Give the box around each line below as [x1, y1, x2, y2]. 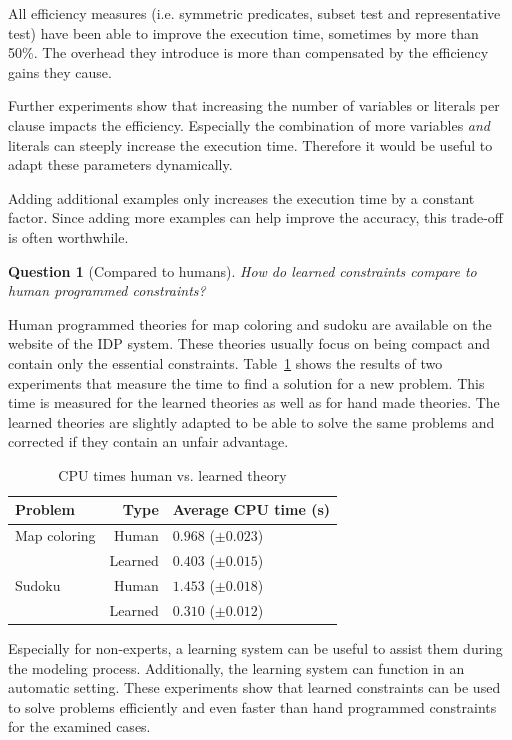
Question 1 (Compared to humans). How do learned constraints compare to [8, 260, 477, 281]
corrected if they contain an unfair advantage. [8, 431, 289, 452]
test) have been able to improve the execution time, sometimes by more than [8, 22, 479, 43]
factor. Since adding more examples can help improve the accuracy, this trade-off [8, 207, 503, 228]
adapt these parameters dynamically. [8, 154, 233, 175]
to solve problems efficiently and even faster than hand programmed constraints [8, 696, 497, 717]
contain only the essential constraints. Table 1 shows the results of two [8, 352, 443, 373]
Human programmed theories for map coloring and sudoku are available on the [8, 313, 492, 334]
